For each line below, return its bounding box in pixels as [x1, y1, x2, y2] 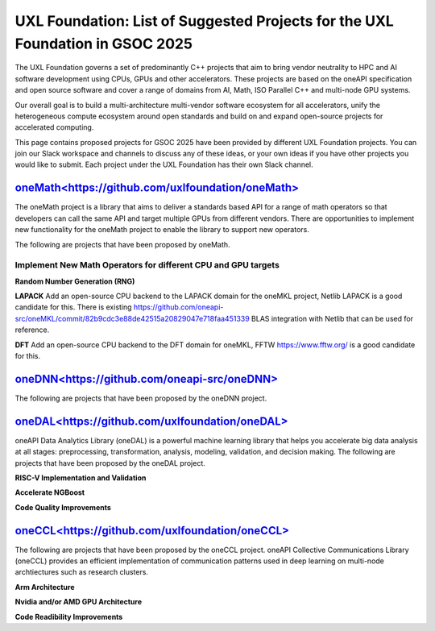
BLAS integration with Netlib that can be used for [251, 313, 414, 323]
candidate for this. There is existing [14, 302, 132, 312]
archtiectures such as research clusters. [14, 567, 149, 577]
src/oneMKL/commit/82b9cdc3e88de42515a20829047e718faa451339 [14, 313, 250, 323]
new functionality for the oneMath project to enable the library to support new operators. [14, 225, 310, 235]
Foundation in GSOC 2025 [14, 35, 193, 52]
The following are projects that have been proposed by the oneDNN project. [14, 393, 267, 403]
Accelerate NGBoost [14, 488, 85, 497]
